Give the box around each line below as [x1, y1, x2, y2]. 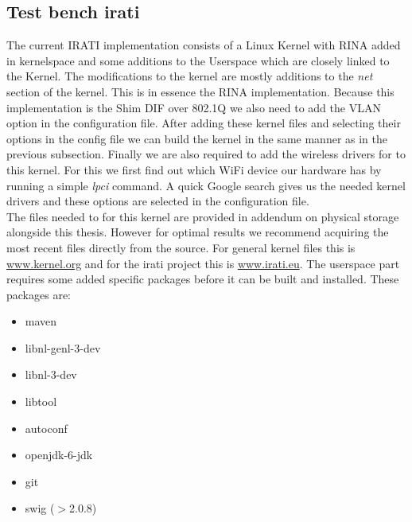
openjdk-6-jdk [25, 446, 93, 463]
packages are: [6, 286, 71, 302]
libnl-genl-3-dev [25, 339, 101, 356]
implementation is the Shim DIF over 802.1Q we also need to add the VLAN [6, 99, 381, 115]
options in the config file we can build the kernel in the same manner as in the [6, 130, 388, 146]
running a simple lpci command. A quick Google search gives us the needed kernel [6, 177, 406, 193]
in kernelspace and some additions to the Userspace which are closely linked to [6, 52, 390, 68]
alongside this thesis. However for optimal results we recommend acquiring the [6, 224, 389, 240]
